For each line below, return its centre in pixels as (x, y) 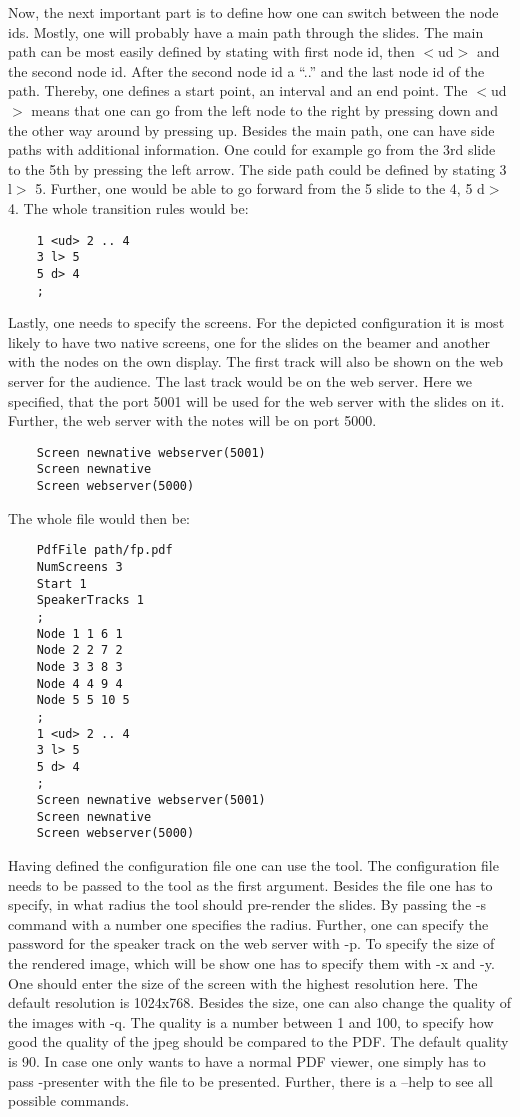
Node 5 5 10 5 (83, 700)
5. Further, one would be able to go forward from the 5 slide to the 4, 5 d (260, 188)
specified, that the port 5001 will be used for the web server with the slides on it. (256, 400)
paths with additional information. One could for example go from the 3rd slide (252, 149)
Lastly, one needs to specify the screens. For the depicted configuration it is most (256, 322)
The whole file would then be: (99, 517)
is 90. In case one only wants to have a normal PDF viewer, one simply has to (247, 1061)
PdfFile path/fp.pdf (104, 550)
